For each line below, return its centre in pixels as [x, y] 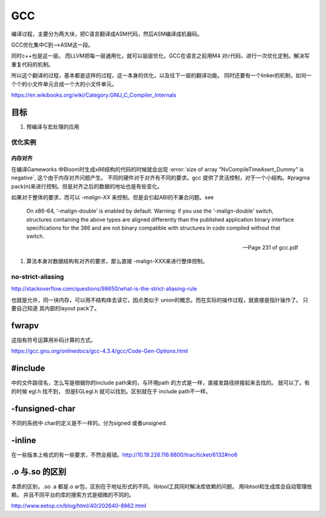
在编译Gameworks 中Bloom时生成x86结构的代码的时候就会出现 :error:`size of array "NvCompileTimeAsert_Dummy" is [158, 169]
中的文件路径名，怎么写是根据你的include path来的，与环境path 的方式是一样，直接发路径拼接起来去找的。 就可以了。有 [161, 383]
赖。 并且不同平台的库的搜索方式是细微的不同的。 [73, 495]
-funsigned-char [43, 409]
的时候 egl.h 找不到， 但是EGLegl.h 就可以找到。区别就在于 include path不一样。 [111, 391]
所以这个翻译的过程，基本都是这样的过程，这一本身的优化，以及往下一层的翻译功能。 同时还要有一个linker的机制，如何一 [161, 75]
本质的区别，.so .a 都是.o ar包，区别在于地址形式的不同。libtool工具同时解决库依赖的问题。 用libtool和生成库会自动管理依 [161, 486]
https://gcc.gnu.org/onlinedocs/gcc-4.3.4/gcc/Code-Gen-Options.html [100, 351]
